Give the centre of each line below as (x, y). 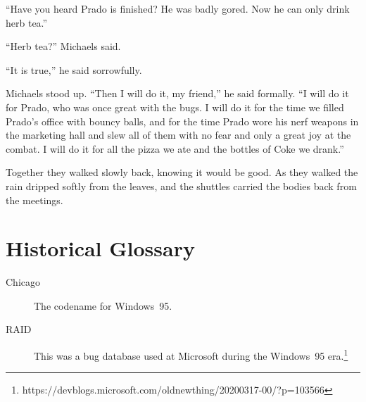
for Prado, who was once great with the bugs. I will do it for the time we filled (175, 107)
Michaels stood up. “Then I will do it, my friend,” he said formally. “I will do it (177, 93)
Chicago (23, 282)
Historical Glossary (100, 248)
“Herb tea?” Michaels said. (63, 46)
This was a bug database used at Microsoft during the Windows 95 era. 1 (191, 354)
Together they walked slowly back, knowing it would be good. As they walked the (182, 172)
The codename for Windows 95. (103, 305)
